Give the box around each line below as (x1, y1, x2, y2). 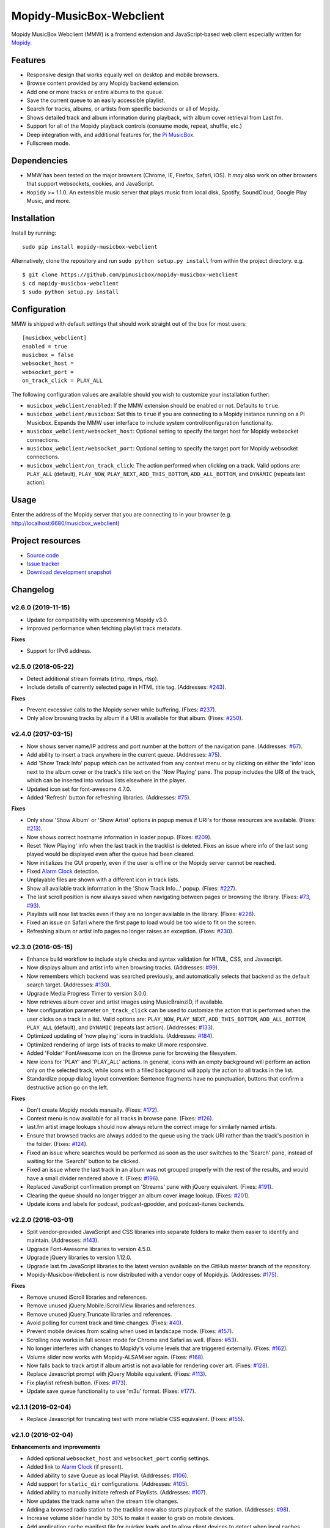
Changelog (11, 584, 54, 595)
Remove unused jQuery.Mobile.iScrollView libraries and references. (26, 1302, 197, 1309)
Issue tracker (26, 560, 60, 568)
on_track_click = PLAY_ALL (22, 377, 103, 384)
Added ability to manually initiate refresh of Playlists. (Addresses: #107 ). (26, 1489, 208, 1496)
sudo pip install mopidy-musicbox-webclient (22, 243, 158, 251)
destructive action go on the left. (26, 1084, 109, 1091)
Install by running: (11, 229, 57, 237)
